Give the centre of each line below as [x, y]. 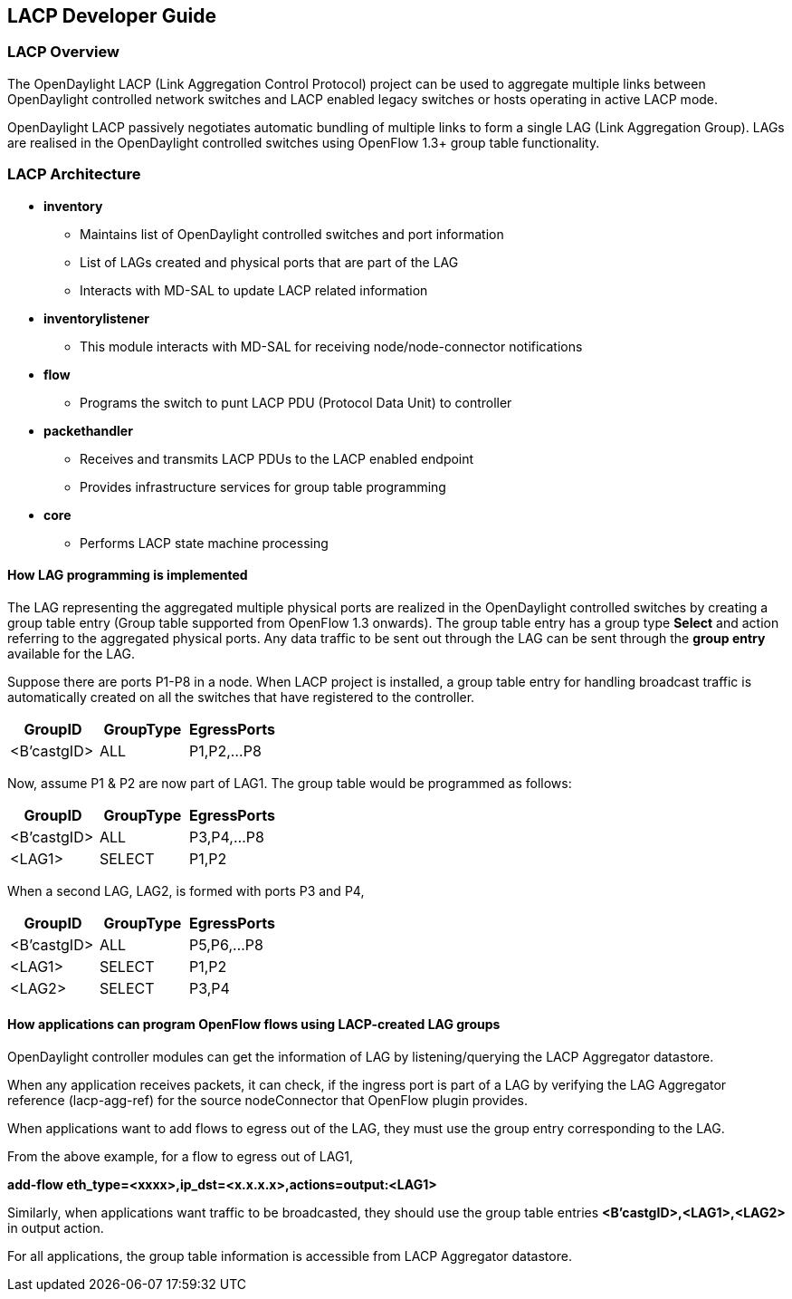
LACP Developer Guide [112, 16]
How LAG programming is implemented [128, 575]
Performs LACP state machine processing [204, 543]
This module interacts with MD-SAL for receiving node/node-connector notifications [331, 346]
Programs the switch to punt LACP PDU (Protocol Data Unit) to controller [296, 402]
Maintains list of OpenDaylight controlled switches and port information [292, 234]
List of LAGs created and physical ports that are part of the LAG [269, 262]
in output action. [56, 1227]
